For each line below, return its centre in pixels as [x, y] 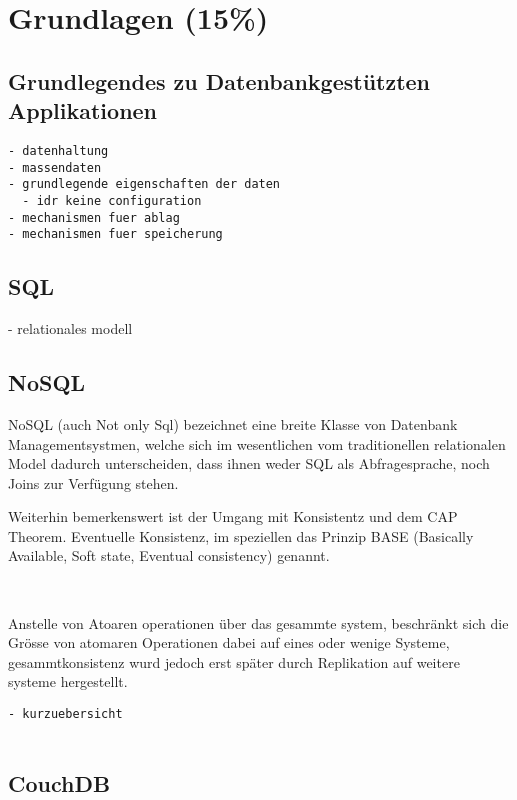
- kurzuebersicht [65, 714]
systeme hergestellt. [68, 681]
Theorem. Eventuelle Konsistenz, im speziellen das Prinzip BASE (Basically [241, 535]
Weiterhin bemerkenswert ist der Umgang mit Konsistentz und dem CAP [233, 516]
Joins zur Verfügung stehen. [93, 482]
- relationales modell [70, 328]
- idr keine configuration [112, 200]
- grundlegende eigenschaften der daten [144, 184]
